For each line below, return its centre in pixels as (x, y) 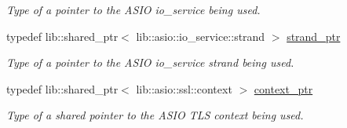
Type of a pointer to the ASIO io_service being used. (133, 9)
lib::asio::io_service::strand (201, 36)
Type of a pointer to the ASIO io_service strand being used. (150, 62)
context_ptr (283, 88)
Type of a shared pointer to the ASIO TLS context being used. (155, 115)
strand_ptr (314, 36)
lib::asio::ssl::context (184, 88)
